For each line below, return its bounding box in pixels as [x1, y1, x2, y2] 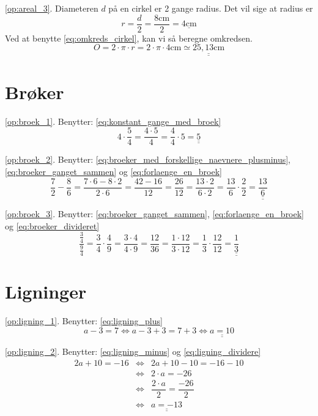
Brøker [5, 79, 64, 104]
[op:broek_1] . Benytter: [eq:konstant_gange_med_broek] [5, 114, 221, 127]
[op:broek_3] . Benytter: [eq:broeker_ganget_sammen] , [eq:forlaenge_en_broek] [5, 207, 305, 220]
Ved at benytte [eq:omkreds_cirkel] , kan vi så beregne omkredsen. [5, 31, 253, 44]
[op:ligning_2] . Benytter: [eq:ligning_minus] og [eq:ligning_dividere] [5, 345, 261, 358]
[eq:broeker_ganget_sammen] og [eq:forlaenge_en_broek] [5, 165, 222, 178]
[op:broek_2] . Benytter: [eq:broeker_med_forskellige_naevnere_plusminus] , [5, 153, 291, 166]
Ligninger [5, 279, 87, 304]
